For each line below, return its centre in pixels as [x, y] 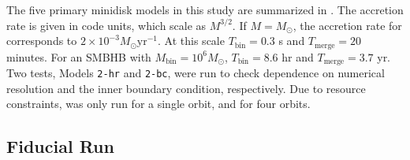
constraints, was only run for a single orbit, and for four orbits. [158, 104]
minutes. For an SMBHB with [79, 56]
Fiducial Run [60, 146]
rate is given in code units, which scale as [106, 25]
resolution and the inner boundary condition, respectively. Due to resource [186, 88]
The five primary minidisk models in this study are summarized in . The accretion [205, 9]
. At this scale [191, 41]
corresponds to [42, 41]
